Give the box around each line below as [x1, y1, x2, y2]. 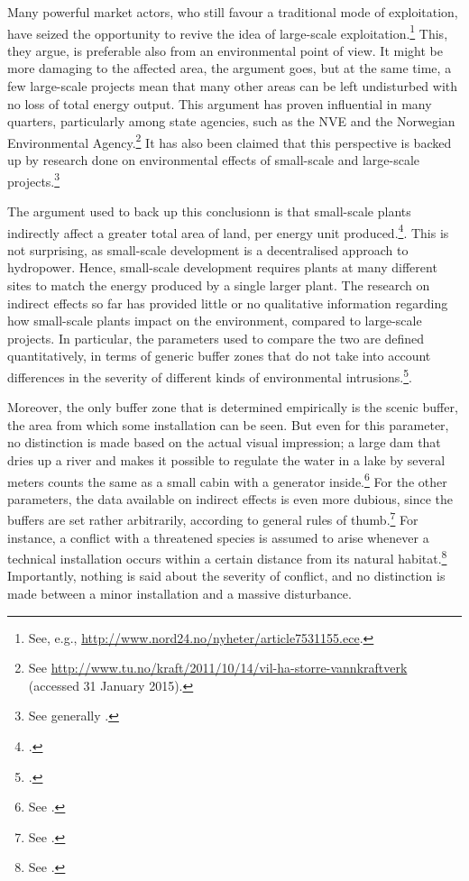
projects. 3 [7, 169, 60, 190]
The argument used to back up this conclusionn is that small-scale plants [7, 201, 411, 220]
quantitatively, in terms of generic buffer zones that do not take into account [7, 346, 431, 365]
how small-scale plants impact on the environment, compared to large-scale [7, 311, 422, 330]
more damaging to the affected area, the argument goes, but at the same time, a [7, 59, 452, 78]
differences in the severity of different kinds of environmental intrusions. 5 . [7, 364, 412, 386]
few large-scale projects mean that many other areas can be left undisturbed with [7, 77, 458, 96]
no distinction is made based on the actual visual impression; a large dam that [7, 433, 441, 452]
